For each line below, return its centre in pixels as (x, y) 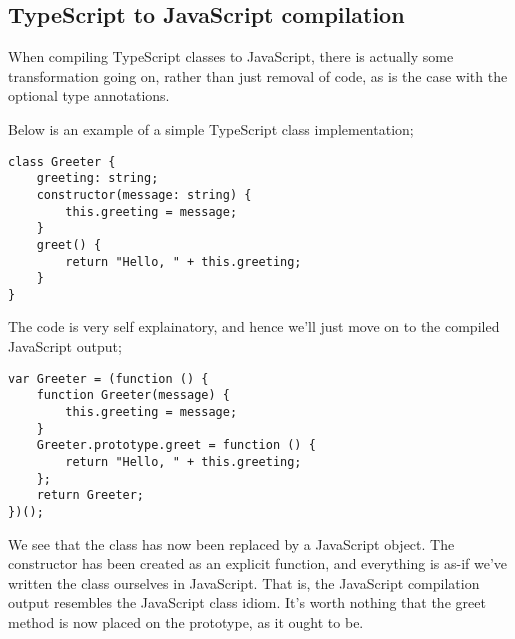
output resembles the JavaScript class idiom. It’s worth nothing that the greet (247, 602)
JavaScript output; (65, 346)
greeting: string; (97, 178)
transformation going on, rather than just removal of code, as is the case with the (258, 75)
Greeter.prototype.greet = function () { (176, 445)
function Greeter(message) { (133, 395)
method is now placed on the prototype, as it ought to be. (186, 621)
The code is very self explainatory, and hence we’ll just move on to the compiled (254, 326)
